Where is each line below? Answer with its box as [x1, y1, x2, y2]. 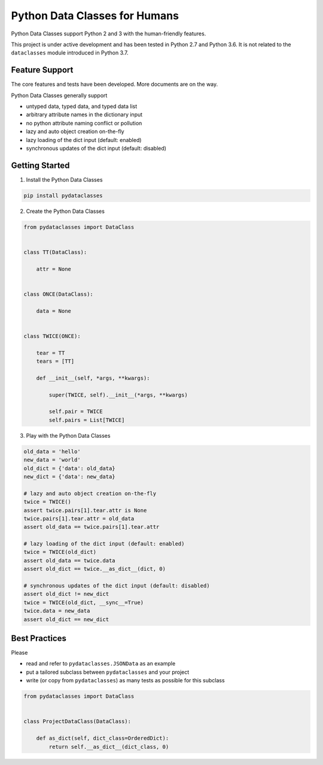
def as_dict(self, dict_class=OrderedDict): [36, 735, 169, 742]
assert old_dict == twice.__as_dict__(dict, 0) [23, 565, 166, 573]
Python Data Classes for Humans [11, 9, 179, 22]
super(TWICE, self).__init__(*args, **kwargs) [48, 391, 188, 398]
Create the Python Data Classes [26, 207, 105, 215]
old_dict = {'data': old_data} [23, 465, 116, 472]
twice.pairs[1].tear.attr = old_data [23, 515, 135, 522]
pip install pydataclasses [23, 192, 103, 199]
